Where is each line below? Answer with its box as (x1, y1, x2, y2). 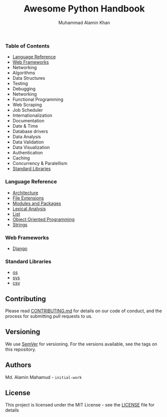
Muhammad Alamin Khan (58, 20, 110, 26)
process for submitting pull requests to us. (5, 313, 93, 319)
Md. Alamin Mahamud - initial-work (5, 374, 82, 380)
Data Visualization (12, 144, 50, 150)
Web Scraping (12, 102, 42, 108)
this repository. (5, 346, 37, 352)
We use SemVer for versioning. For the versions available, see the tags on (5, 341, 157, 347)
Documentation (12, 118, 45, 124)
